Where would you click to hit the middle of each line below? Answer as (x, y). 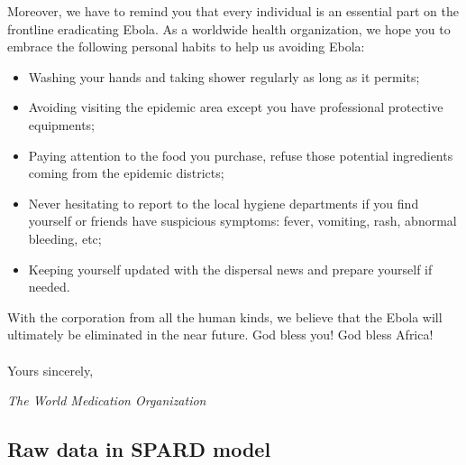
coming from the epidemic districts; (126, 173)
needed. (49, 287)
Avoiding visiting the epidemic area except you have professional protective (236, 107)
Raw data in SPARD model (139, 449)
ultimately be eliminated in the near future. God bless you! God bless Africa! (220, 335)
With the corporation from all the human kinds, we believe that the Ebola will (225, 316)
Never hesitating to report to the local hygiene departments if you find (224, 203)
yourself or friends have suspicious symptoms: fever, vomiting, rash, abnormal (242, 221)
